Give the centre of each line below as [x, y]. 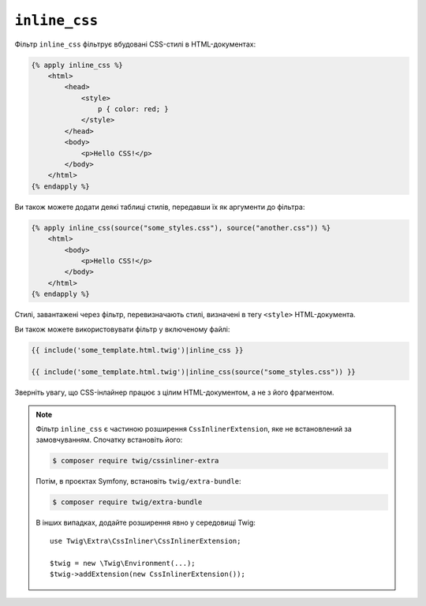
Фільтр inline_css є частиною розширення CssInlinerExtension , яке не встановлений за [194, 429]
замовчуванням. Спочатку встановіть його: [109, 440]
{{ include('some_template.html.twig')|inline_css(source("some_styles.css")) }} [194, 372]
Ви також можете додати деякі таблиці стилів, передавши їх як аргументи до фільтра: [160, 207]
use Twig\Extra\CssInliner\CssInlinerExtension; [146, 541]
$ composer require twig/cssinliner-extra [136, 461]
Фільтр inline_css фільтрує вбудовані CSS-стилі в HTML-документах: [135, 44]
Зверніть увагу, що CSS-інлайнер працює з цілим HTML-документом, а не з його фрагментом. [174, 393]
